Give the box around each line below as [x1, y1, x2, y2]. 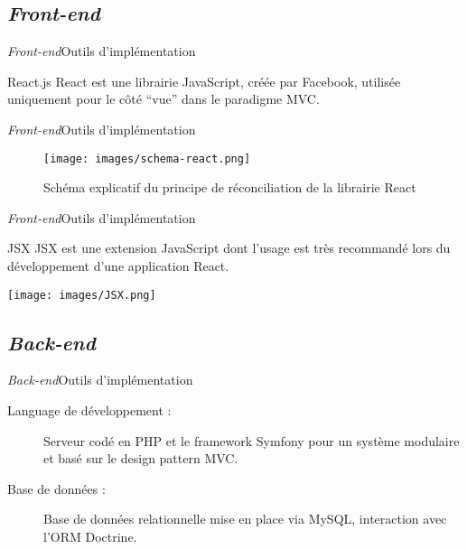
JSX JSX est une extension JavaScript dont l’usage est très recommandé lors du [7, 238, 451, 257]
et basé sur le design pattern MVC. [43, 449, 238, 468]
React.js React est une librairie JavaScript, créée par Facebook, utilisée [7, 71, 401, 90]
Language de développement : [7, 401, 172, 420]
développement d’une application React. [7, 256, 229, 275]
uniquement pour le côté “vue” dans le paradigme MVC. [7, 89, 320, 108]
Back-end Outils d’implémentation [7, 370, 193, 389]
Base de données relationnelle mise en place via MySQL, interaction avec [43, 509, 447, 528]
